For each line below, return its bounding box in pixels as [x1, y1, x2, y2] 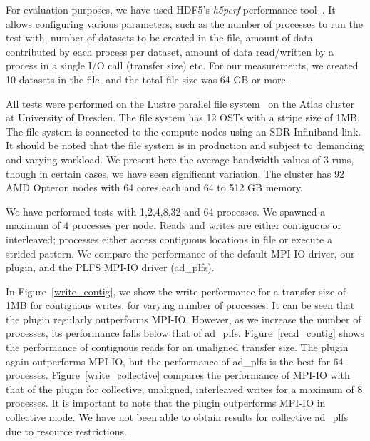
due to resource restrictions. [6, 423, 127, 438]
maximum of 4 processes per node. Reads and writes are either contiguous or [6, 218, 342, 233]
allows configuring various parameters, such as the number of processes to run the [6, 16, 363, 31]
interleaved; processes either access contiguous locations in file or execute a [6, 231, 332, 246]
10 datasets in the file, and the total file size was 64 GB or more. [6, 71, 289, 86]
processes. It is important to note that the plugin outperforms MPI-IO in [6, 395, 326, 410]
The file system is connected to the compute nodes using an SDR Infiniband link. [6, 123, 361, 138]
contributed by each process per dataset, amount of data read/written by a [6, 44, 334, 59]
